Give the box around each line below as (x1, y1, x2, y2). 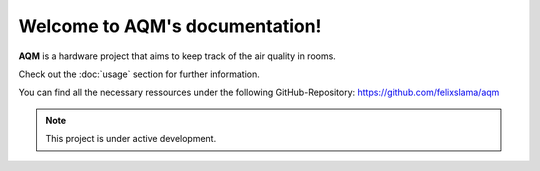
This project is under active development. (45, 133, 217, 145)
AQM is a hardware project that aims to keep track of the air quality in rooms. (18, 50, 337, 62)
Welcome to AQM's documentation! (18, 15, 322, 37)
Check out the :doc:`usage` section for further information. (18, 68, 260, 80)
